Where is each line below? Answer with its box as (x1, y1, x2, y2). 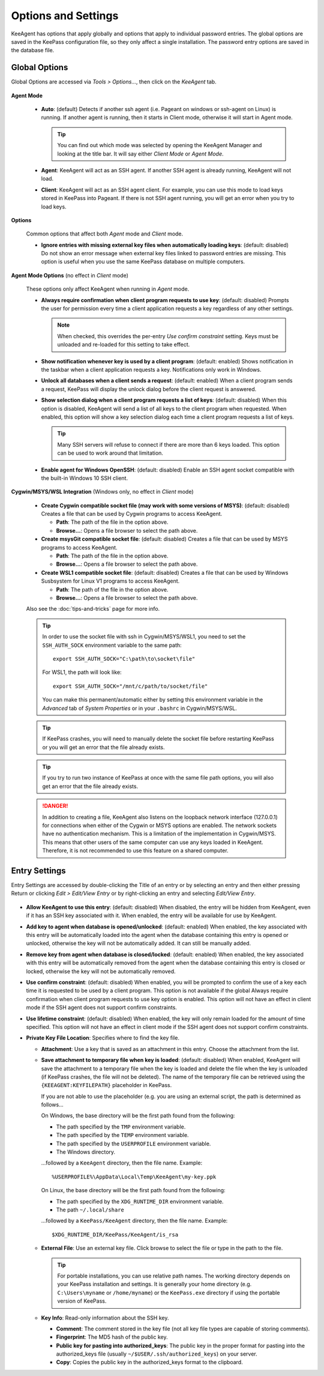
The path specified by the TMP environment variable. (56, 1123, 186, 1130)
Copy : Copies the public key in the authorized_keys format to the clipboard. (56, 1359, 243, 1366)
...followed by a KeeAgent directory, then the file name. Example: (41, 1159, 203, 1166)
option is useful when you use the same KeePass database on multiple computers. (41, 258, 245, 265)
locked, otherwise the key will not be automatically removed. (26, 968, 176, 975)
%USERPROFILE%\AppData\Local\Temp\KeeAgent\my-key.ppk (52, 1173, 217, 1180)
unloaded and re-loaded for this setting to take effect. (57, 341, 190, 348)
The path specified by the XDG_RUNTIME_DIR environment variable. (56, 1198, 224, 1205)
